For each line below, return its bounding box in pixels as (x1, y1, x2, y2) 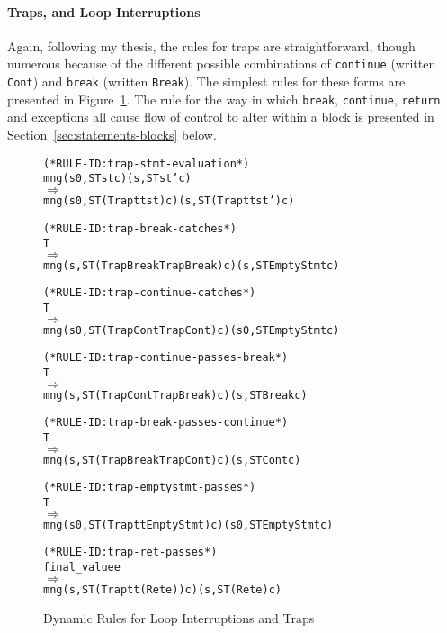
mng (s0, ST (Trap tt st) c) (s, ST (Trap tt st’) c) (43, 194, 295, 207)
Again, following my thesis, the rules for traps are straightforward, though (7, 36, 416, 55)
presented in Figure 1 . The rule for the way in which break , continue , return (7, 89, 441, 108)
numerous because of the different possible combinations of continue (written (7, 54, 436, 73)
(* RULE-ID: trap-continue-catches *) (43, 286, 256, 300)
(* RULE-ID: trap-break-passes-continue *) (43, 416, 289, 430)
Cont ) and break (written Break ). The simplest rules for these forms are (7, 72, 406, 91)
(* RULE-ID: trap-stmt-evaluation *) (43, 157, 250, 170)
